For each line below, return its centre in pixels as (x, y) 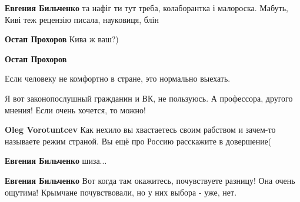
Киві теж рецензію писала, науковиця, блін (82, 19)
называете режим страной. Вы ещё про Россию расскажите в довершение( (138, 141)
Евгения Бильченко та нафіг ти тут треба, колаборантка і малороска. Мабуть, (146, 8)
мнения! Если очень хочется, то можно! (75, 110)
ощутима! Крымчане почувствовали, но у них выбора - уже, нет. (121, 192)
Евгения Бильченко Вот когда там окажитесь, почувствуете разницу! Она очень (150, 180)
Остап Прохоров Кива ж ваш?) (62, 39)
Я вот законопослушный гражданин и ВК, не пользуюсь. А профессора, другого (149, 98)
